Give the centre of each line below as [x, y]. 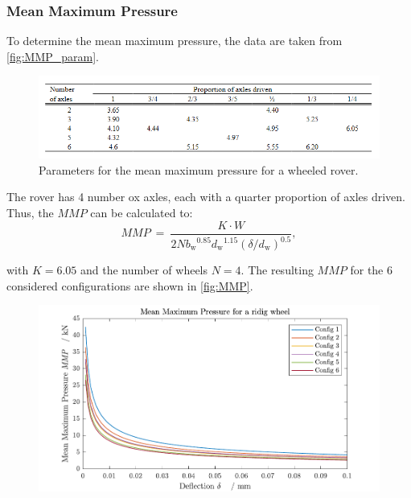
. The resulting [277, 270]
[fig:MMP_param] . [53, 56]
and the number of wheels [144, 270]
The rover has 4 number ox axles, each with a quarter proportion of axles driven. [206, 197]
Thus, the [30, 213]
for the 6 [372, 270]
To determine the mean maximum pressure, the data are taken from [175, 41]
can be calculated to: [142, 213]
